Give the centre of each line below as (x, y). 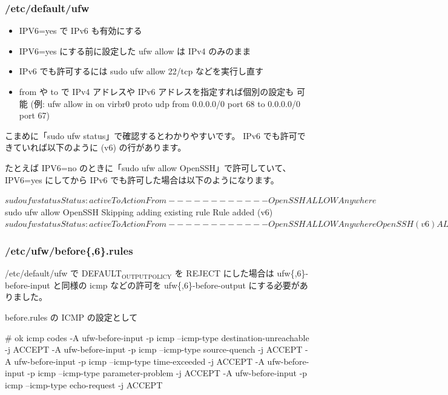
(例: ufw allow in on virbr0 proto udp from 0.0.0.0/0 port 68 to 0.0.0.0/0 (165, 103)
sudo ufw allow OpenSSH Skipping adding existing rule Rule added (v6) (139, 211)
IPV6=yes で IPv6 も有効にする (81, 31)
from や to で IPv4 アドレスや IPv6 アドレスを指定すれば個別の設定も (156, 91)
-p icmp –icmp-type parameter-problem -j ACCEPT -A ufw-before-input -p (167, 373)
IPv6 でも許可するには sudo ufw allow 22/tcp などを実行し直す (141, 71)
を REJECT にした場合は (224, 273)
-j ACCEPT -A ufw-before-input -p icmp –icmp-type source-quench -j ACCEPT (154, 349)
